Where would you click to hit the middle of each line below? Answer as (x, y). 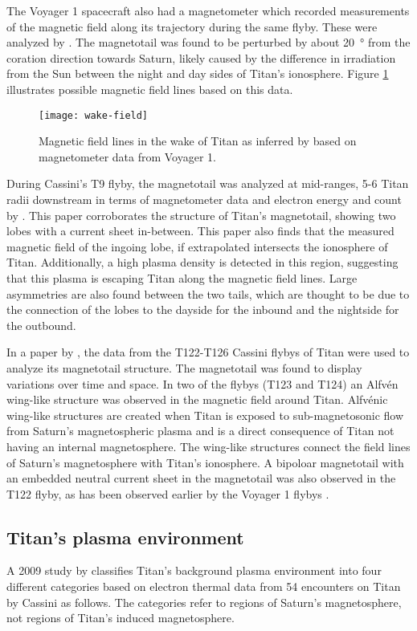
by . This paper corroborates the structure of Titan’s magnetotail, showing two (201, 215)
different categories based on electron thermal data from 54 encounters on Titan (204, 586)
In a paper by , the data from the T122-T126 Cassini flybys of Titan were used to (208, 352)
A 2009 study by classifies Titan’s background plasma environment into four (194, 570)
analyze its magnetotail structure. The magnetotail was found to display (184, 367)
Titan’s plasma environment (125, 537)
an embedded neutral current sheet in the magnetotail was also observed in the (201, 478)
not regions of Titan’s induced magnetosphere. (121, 618)
